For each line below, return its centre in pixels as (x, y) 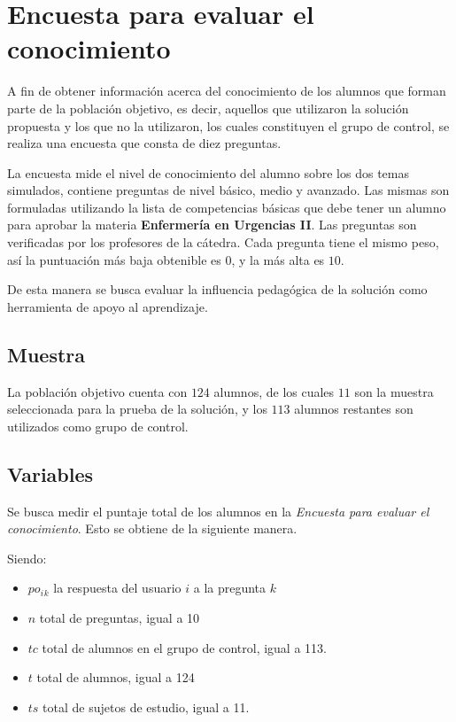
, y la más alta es (278, 259)
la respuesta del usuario (117, 588)
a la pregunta (230, 588)
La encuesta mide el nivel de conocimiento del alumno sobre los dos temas (208, 172)
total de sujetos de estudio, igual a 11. (146, 706)
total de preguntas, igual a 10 (120, 617)
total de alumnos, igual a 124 (116, 677)
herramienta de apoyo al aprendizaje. (108, 306)
